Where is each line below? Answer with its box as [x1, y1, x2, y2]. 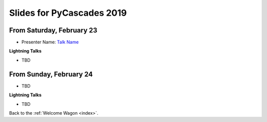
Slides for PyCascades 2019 [9, 7, 127, 18]
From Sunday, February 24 [9, 70, 93, 78]
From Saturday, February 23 [9, 26, 97, 34]
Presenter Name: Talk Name [21, 39, 79, 45]
